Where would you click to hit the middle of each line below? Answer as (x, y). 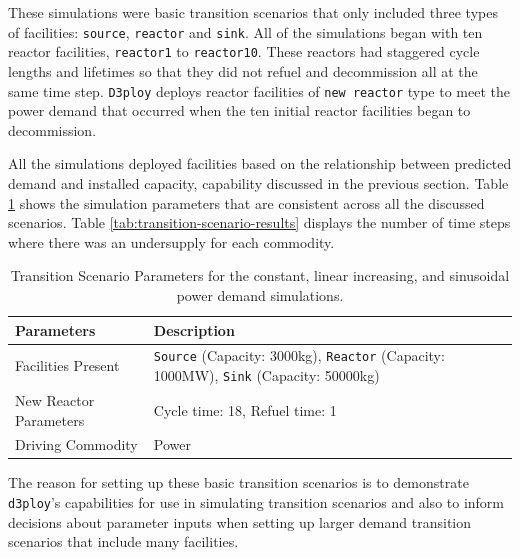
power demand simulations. (260, 294)
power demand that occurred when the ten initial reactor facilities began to (239, 110)
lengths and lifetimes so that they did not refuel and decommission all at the (243, 70)
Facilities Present (67, 365)
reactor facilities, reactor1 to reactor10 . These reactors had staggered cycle (244, 51)
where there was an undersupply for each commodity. (171, 241)
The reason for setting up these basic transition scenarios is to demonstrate (238, 482)
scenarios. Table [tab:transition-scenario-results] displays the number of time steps (259, 222)
